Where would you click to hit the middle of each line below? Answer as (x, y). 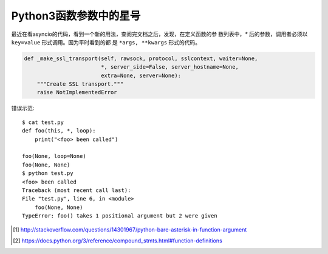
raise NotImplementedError (77, 92)
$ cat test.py (43, 122)
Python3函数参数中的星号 (76, 16)
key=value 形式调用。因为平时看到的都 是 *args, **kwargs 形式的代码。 (106, 42)
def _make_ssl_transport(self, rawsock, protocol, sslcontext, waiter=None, (141, 58)
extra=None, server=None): (141, 75)
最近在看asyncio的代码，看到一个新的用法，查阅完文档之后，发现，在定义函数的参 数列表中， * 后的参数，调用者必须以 (159, 34)
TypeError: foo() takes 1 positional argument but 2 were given (120, 216)
